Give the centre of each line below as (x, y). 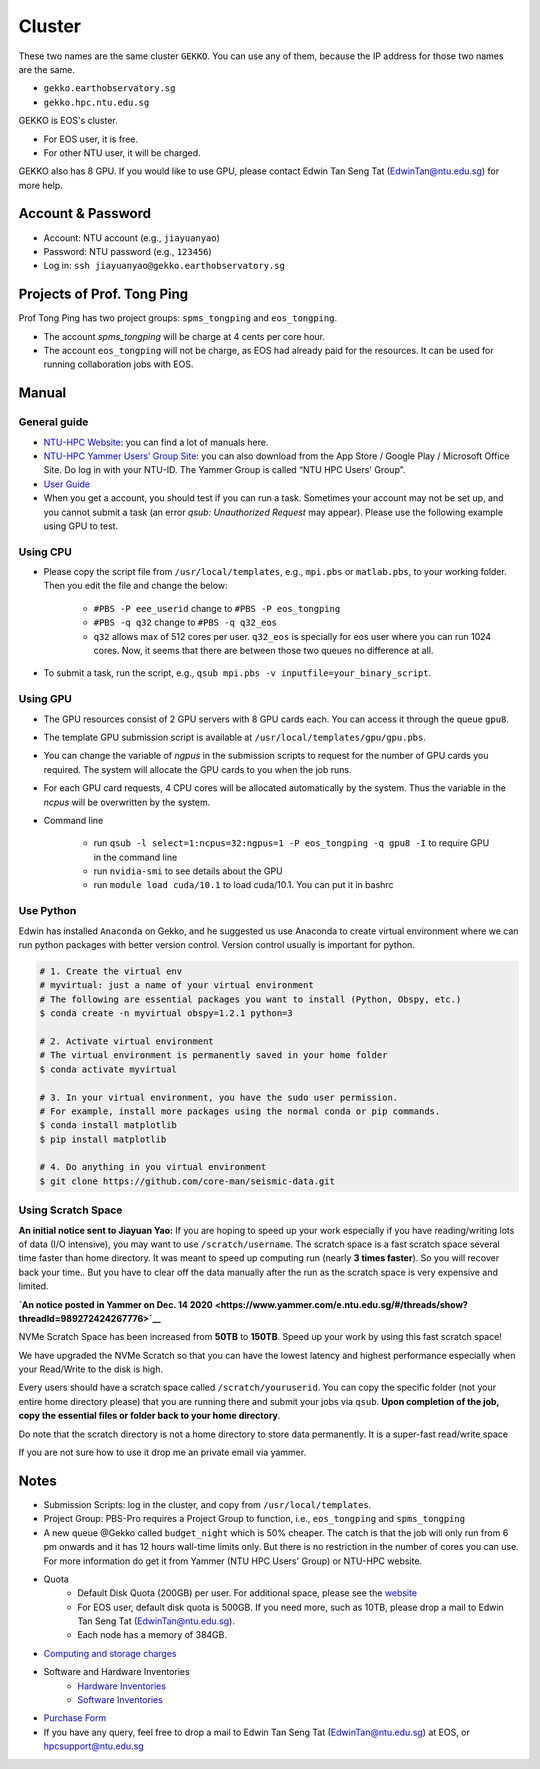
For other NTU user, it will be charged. (122, 152)
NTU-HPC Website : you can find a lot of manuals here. (156, 442)
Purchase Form (75, 1718)
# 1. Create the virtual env (111, 971)
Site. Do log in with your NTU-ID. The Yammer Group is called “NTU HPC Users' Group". (224, 470)
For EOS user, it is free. (91, 139)
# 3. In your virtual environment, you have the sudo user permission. (219, 1097)
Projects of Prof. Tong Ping (103, 294)
